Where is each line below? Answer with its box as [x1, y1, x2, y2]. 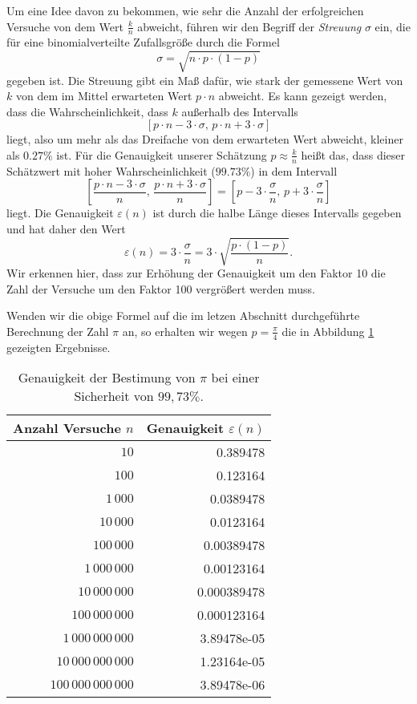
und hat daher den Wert [6, 220, 126, 237]
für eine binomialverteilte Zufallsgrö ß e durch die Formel [6, 34, 280, 51]
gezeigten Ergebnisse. [6, 338, 111, 355]
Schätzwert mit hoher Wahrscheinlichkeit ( [6, 162, 216, 179]
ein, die [374, 18, 411, 34]
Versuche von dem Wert [6, 18, 123, 34]
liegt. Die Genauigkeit [6, 204, 114, 221]
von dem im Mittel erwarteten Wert [15, 87, 192, 104]
